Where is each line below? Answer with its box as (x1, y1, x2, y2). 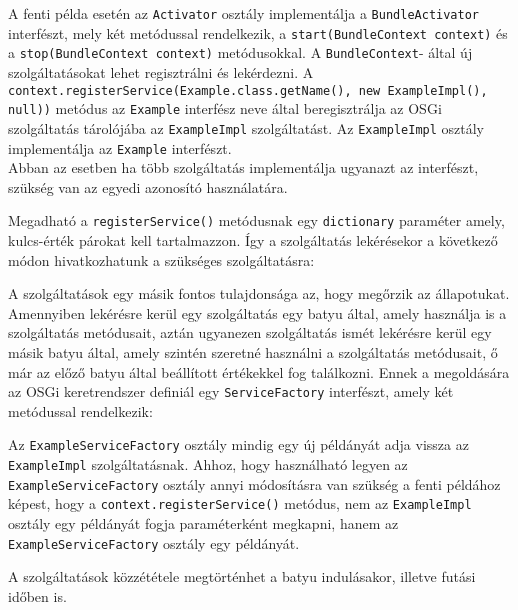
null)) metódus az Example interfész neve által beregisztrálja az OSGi (8, 98, 442, 119)
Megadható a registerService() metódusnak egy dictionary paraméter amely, (8, 210, 505, 231)
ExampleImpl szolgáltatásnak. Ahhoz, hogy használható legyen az (8, 454, 408, 475)
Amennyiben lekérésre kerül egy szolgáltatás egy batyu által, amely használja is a (8, 302, 507, 323)
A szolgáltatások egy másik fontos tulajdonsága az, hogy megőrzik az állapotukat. (8, 283, 510, 304)
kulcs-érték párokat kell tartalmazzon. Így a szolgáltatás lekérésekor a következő (8, 230, 498, 251)
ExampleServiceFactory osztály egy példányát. (8, 532, 300, 553)
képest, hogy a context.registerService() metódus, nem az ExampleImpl (8, 493, 472, 514)
